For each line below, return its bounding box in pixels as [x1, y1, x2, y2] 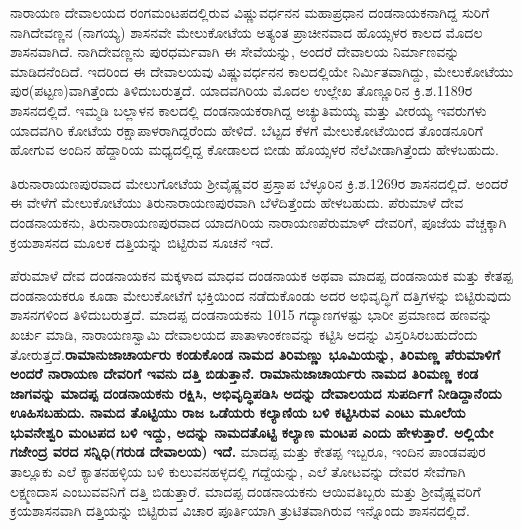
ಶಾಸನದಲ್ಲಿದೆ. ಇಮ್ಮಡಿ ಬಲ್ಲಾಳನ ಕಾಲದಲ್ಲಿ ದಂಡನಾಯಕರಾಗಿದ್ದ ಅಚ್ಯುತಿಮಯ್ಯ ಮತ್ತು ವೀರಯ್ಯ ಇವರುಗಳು [10, 99, 487, 120]
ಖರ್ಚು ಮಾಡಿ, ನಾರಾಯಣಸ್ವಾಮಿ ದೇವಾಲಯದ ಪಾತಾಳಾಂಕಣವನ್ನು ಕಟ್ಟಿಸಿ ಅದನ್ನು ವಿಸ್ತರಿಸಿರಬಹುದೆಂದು [10, 323, 478, 344]
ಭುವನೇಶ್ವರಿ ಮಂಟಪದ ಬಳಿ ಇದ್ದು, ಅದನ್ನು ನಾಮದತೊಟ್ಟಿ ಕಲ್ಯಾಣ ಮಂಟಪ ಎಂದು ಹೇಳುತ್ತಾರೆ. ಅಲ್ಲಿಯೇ [10, 421, 494, 442]
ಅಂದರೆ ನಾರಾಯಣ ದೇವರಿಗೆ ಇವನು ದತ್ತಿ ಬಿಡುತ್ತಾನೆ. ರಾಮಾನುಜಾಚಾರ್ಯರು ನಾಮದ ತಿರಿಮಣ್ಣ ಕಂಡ [10, 363, 479, 384]
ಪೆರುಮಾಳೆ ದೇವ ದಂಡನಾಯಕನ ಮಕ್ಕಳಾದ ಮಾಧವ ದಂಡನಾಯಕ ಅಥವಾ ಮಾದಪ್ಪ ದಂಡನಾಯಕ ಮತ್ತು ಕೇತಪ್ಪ [10, 265, 513, 286]
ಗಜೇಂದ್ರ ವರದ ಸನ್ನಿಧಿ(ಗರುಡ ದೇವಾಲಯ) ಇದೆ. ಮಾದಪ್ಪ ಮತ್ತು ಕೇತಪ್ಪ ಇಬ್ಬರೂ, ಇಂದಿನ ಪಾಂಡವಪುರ [10, 441, 486, 462]
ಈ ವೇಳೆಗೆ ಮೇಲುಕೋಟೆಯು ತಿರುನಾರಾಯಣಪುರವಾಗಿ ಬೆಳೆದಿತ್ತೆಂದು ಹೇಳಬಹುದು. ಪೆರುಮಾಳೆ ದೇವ [10, 192, 464, 213]
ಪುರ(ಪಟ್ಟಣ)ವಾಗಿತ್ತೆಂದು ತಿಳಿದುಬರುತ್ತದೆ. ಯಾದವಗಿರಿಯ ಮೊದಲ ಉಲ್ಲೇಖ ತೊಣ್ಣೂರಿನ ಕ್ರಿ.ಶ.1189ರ [10, 80, 473, 101]
